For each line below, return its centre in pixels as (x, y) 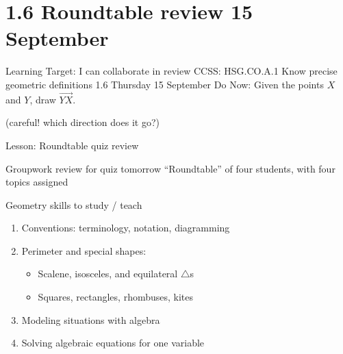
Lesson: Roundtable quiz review (72, 145)
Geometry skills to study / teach (74, 204)
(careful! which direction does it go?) (82, 122)
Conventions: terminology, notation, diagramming (126, 228)
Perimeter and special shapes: (84, 250)
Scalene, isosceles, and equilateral (108, 274)
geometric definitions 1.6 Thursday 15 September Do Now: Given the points (165, 84)
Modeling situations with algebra (91, 319)
